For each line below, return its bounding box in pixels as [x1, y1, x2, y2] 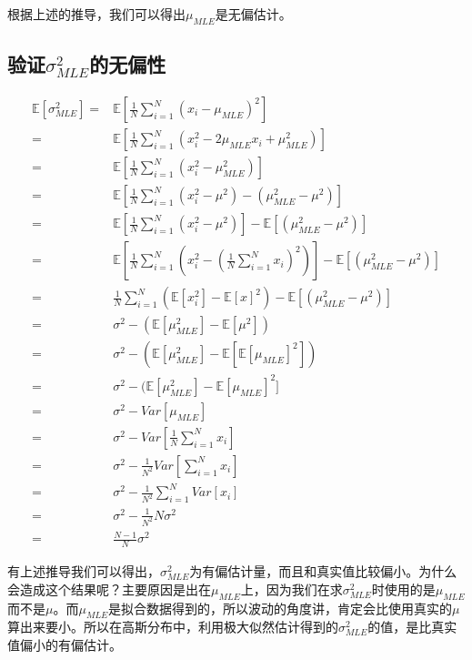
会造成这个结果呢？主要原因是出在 [7, 579, 211, 598]
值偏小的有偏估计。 [7, 635, 122, 654]
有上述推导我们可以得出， [7, 562, 160, 581]
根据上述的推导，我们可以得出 [7, 5, 186, 23]
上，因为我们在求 [240, 579, 343, 598]
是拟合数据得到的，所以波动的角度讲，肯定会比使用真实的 [108, 598, 453, 617]
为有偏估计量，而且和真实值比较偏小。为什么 [189, 562, 457, 581]
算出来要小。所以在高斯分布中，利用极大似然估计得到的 [7, 617, 338, 636]
